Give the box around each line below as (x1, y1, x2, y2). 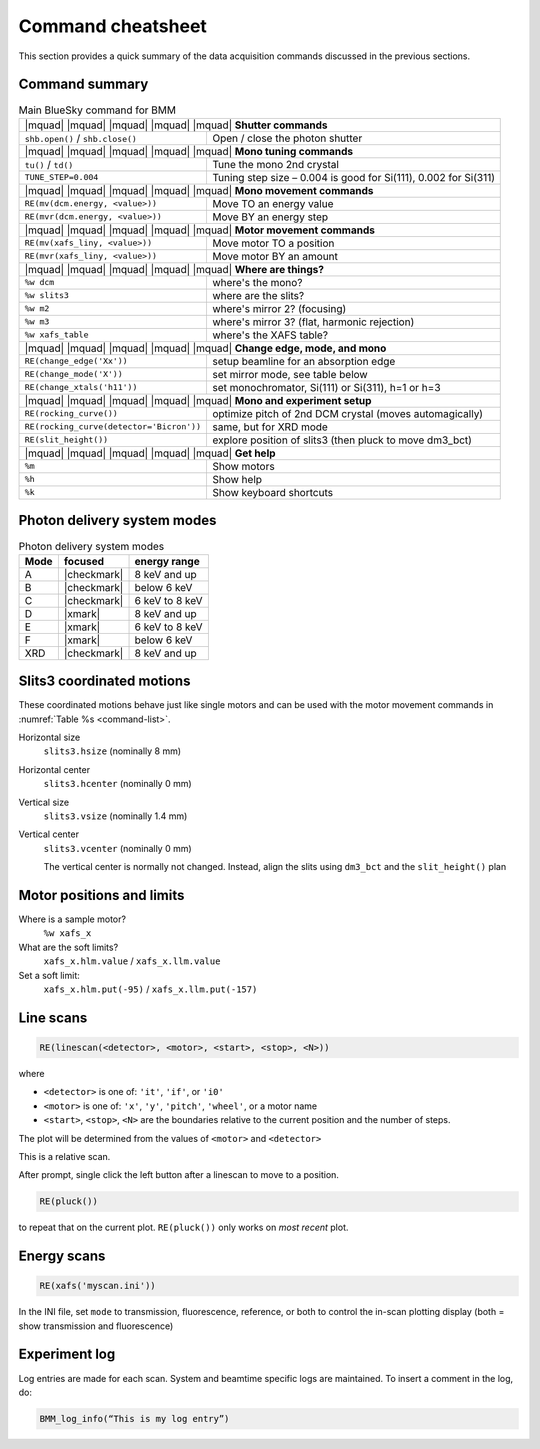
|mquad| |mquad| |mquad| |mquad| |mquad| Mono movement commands (24, 183, 374, 197)
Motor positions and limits (18, 886, 185, 904)
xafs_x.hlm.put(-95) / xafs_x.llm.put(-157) (43, 983, 258, 995)
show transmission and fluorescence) (18, 1320, 174, 1332)
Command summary (18, 76, 149, 93)
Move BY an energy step (211, 210, 329, 224)
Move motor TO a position (211, 236, 335, 250)
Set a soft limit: (18, 969, 80, 981)
